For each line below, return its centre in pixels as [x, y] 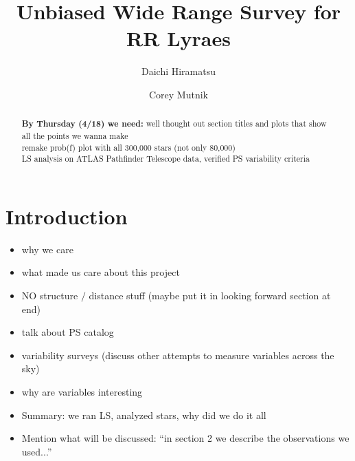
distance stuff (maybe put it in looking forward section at [210, 296]
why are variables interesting [82, 392]
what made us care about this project [101, 272]
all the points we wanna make [75, 135]
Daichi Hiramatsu [179, 71]
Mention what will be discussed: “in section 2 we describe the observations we [185, 438]
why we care [47, 249]
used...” [37, 451]
